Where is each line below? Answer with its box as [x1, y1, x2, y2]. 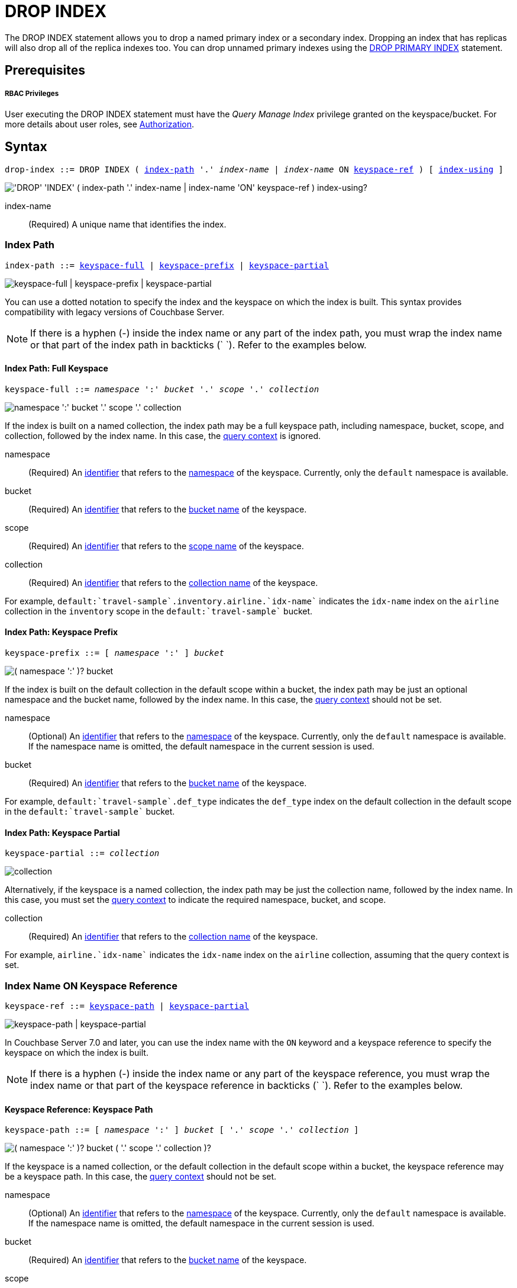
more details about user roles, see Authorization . [5, 118, 195, 129]
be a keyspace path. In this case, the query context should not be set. [5, 1171, 277, 1182]
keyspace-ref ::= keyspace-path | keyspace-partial [5, 1001, 250, 1011]
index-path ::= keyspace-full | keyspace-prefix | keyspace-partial [5, 260, 329, 270]
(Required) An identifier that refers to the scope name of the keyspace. [28, 540, 304, 551]
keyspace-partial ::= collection [5, 848, 160, 858]
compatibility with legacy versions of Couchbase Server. [5, 306, 225, 317]
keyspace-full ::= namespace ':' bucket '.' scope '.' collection [5, 384, 319, 394]
